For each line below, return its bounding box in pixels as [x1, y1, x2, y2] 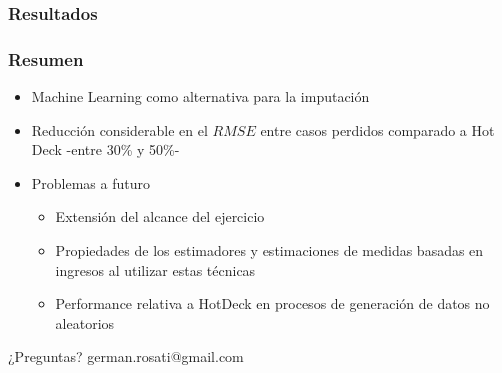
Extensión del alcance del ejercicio [55, 206, 265, 227]
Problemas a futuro [31, 172, 150, 193]
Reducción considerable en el [31, 119, 208, 140]
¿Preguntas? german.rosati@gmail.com [8, 346, 244, 367]
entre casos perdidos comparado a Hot [260, 119, 495, 140]
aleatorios [55, 312, 115, 333]
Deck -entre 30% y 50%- [31, 139, 180, 160]
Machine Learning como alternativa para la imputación [31, 86, 370, 107]
